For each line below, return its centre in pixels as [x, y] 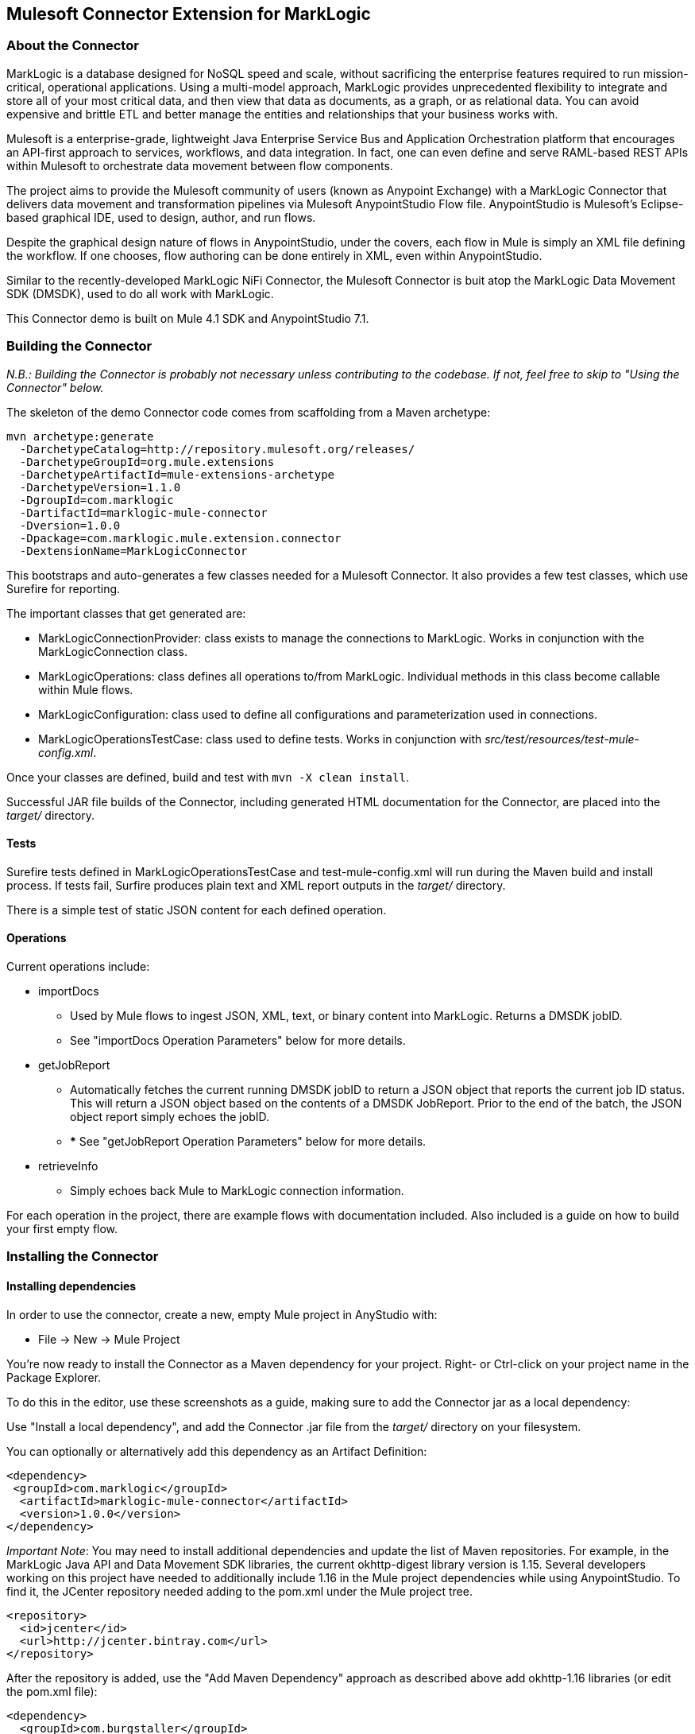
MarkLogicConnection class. [113, 651]
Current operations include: [78, 966]
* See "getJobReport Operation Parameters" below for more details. [248, 1141]
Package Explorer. [54, 1377]
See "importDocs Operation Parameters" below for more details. [238, 1040]
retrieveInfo [68, 1166]
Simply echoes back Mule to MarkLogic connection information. [237, 1190]
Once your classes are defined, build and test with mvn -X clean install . [208, 777]
